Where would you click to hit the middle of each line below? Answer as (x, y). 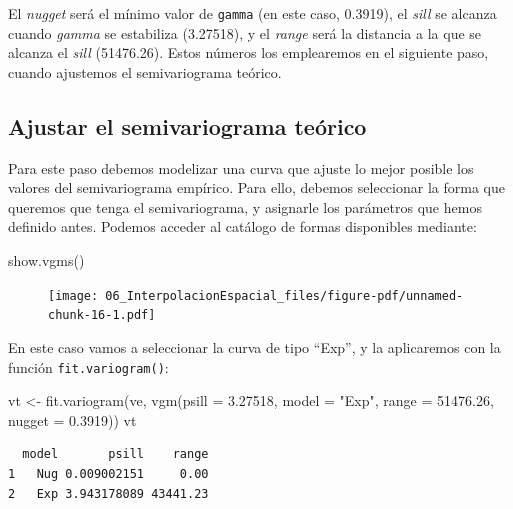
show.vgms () (46, 260)
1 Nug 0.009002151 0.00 (108, 473)
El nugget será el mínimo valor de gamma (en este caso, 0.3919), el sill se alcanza (252, 13)
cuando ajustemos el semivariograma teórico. (145, 71)
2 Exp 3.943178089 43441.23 (108, 493)
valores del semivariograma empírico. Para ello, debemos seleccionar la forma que (256, 187)
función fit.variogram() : (88, 366)
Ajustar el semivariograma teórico (187, 125)
